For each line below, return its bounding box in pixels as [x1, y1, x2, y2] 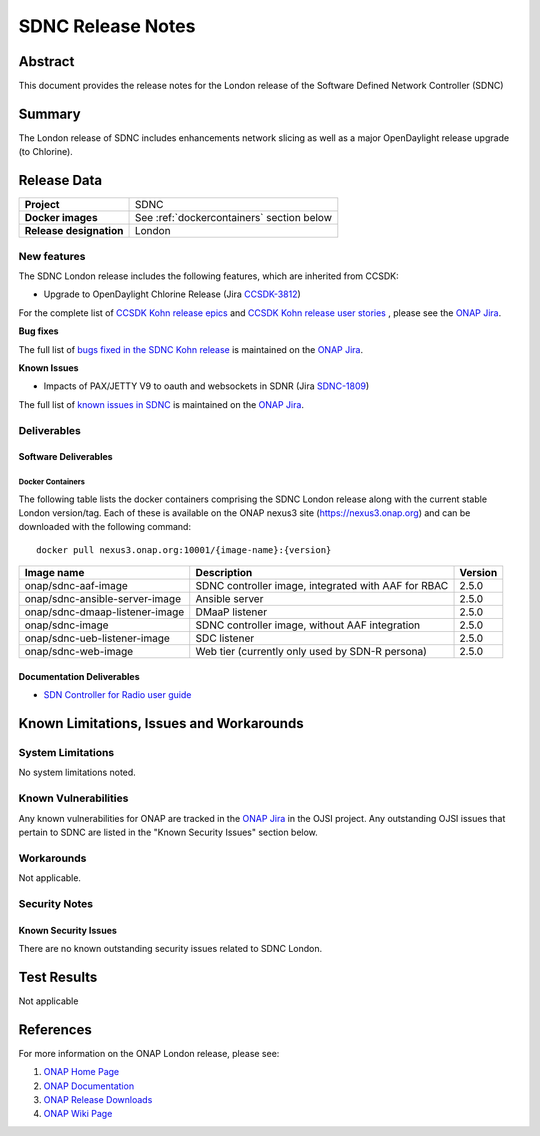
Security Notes [18, 896, 94, 910]
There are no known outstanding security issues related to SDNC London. [18, 943, 323, 955]
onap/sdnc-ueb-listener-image [24, 631, 170, 645]
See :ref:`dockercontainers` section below [134, 211, 332, 225]
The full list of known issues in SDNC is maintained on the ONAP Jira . [18, 398, 305, 410]
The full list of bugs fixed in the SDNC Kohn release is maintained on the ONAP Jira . [18, 343, 364, 355]
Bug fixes [18, 325, 59, 337]
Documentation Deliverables [18, 670, 140, 682]
